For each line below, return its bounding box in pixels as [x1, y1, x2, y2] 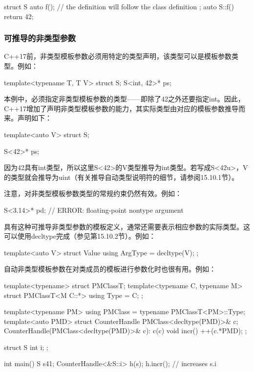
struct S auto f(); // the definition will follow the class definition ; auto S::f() [4, 1, 234, 11]
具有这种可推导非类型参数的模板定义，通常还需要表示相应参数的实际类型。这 [4, 221, 250, 231]
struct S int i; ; [4, 342, 48, 352]
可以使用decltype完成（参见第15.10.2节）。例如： [4, 231, 156, 241]
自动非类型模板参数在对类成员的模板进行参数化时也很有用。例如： [4, 264, 216, 274]
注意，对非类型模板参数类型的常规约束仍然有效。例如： [4, 188, 182, 198]
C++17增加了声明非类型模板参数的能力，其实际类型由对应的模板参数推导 [4, 103, 238, 113]
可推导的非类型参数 [4, 32, 76, 44]
